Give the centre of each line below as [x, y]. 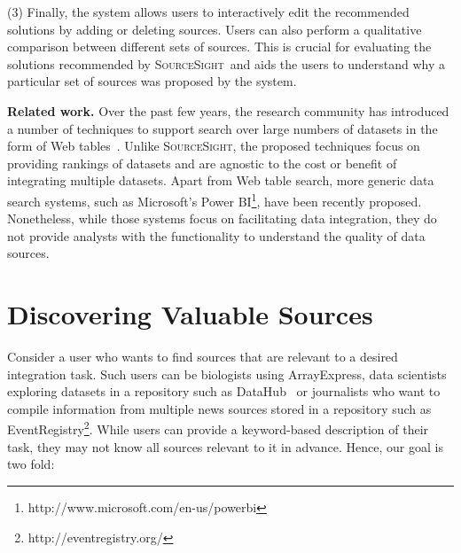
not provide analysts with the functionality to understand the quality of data [216, 235]
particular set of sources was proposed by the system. [152, 81]
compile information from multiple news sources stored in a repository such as [219, 408]
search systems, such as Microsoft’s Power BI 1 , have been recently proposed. [215, 199]
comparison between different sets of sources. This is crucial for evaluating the [219, 47]
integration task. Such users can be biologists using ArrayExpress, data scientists [227, 374]
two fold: [31, 464]
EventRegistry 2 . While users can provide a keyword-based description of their [218, 428]
